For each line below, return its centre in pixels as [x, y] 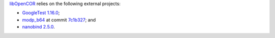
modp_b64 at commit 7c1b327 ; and [59, 19]
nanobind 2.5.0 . [39, 27]
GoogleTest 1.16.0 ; [41, 13]
